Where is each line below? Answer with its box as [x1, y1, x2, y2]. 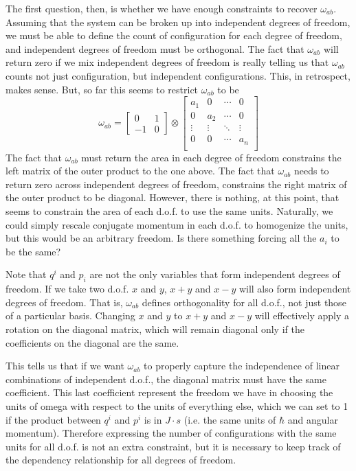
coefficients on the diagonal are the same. [5, 335, 179, 349]
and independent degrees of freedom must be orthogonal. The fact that [5, 41, 304, 56]
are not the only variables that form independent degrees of [89, 267, 340, 282]
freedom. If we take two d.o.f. [5, 282, 129, 296]
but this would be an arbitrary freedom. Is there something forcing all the [5, 231, 317, 245]
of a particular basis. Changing [5, 308, 135, 323]
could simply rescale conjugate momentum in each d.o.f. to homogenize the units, [5, 217, 348, 231]
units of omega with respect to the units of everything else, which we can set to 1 [5, 398, 348, 413]
